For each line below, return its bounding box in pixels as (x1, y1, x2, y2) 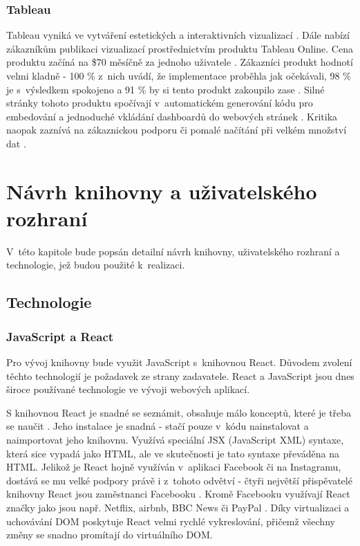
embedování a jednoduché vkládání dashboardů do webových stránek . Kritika (6, 109, 338, 123)
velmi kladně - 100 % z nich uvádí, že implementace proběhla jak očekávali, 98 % (6, 69, 351, 82)
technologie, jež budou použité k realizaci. (6, 257, 185, 272)
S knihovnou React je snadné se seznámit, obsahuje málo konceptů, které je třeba (6, 405, 352, 419)
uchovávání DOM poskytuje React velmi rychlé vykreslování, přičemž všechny (6, 513, 335, 528)
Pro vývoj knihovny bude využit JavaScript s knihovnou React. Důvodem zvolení (6, 355, 352, 370)
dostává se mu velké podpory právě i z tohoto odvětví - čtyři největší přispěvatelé (6, 473, 352, 487)
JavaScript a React (6, 327, 114, 345)
